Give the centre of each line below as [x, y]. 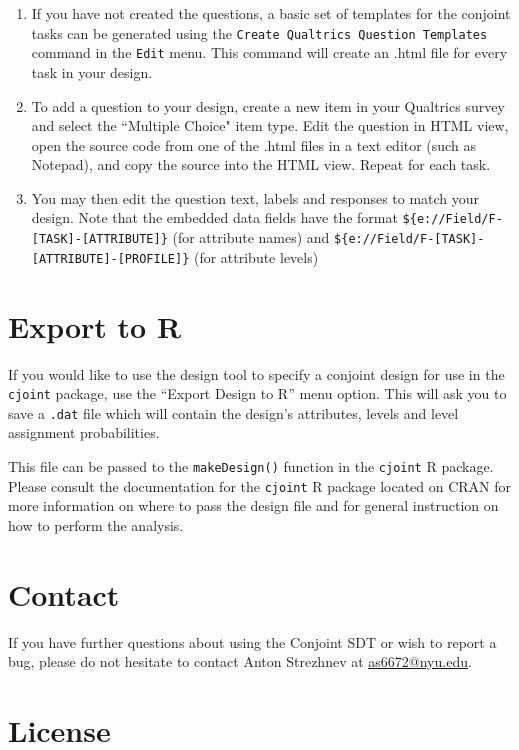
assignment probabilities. [84, 432]
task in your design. [92, 71]
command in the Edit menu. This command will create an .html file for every [269, 52]
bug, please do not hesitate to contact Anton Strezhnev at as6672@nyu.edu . [240, 661]
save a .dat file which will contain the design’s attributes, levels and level [233, 412]
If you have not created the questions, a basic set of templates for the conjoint [271, 13]
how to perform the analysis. [96, 524]
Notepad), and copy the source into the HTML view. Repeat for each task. [261, 164]
